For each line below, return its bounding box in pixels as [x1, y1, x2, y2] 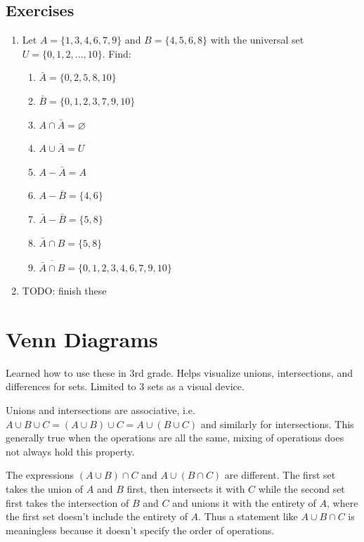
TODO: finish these [22, 283, 107, 298]
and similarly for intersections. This [200, 416, 354, 431]
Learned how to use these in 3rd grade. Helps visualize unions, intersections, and [6, 365, 353, 380]
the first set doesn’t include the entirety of [6, 509, 188, 524]
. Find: [102, 46, 131, 60]
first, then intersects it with [126, 482, 245, 496]
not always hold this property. [6, 444, 135, 458]
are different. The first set [224, 467, 336, 482]
